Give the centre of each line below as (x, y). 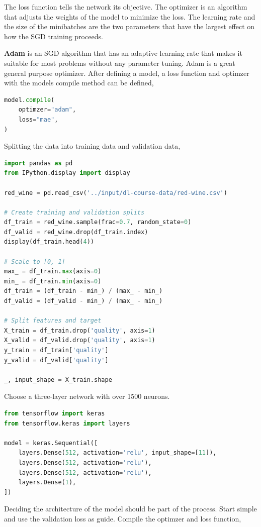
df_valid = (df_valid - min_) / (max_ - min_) (83, 301)
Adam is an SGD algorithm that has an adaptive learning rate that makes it (123, 53)
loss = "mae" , (38, 119)
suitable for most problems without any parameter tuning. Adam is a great (120, 63)
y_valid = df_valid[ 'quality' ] (56, 360)
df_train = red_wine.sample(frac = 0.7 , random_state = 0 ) (98, 222)
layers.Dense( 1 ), (47, 483)
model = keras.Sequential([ (51, 443)
